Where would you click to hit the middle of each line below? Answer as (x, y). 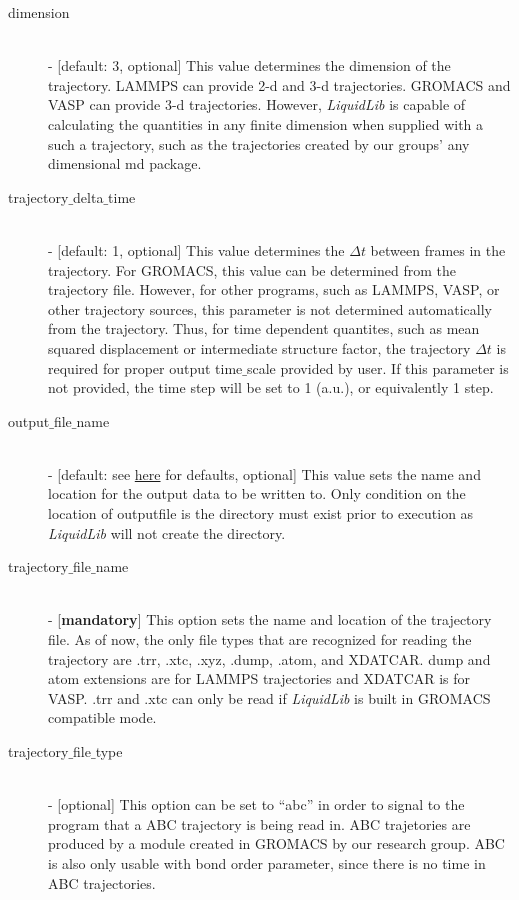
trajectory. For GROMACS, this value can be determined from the (252, 269)
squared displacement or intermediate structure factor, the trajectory (259, 347)
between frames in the (438, 249)
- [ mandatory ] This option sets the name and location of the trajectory (270, 619)
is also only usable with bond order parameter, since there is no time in (267, 862)
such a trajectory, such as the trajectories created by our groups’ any (259, 143)
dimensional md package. (125, 163)
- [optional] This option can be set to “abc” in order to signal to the (256, 804)
